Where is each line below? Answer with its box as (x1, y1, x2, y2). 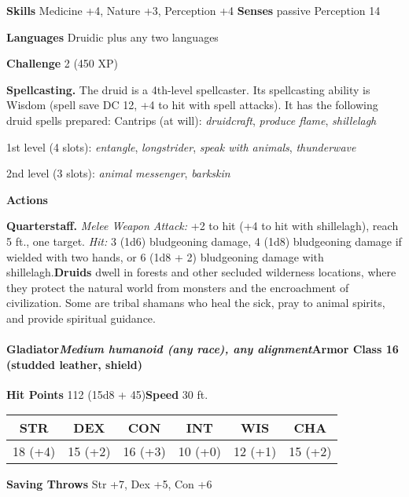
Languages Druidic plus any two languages (6, 28, 219, 45)
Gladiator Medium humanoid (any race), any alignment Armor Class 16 (6, 341, 399, 357)
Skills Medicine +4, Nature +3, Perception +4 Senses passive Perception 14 (6, 2, 381, 18)
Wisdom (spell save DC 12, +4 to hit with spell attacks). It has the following (6, 97, 378, 113)
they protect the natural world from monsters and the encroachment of (6, 279, 349, 295)
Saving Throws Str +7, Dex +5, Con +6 (6, 476, 212, 492)
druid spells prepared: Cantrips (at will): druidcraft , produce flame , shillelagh (6, 111, 377, 128)
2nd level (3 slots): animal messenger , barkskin (6, 165, 230, 181)
